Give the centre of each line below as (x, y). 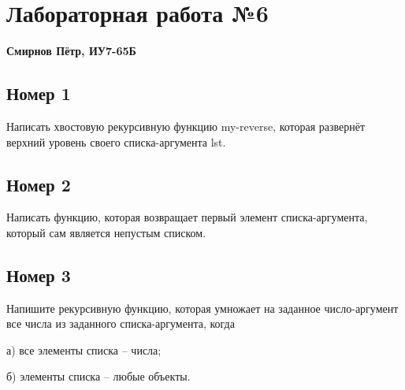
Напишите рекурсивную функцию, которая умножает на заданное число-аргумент (202, 308)
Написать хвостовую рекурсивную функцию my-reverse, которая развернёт (186, 126)
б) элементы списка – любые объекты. (98, 376)
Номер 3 (39, 275)
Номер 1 (39, 93)
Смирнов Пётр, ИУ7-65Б (71, 51)
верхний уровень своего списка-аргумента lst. (116, 141)
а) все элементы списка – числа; (84, 349)
